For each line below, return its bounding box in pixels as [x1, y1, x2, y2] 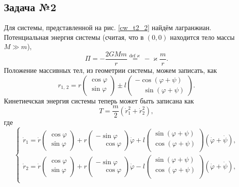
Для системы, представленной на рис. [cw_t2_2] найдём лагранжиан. [4, 22, 212, 33]
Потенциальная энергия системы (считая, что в [4, 32, 144, 42]
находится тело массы [170, 32, 235, 42]
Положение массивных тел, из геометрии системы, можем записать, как [4, 65, 217, 75]
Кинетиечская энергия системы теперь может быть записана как [4, 95, 194, 105]
